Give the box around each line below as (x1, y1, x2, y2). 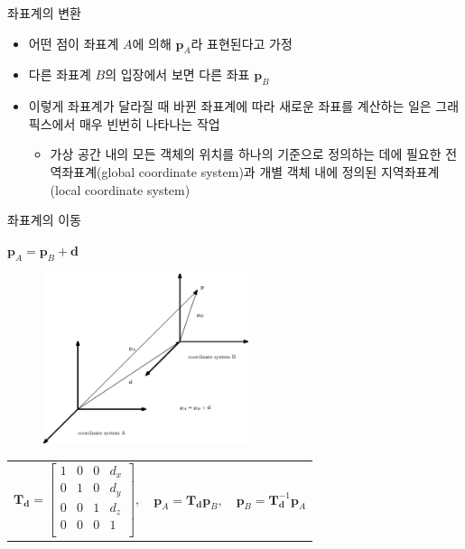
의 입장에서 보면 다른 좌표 (105, 65, 250, 84)
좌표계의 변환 (7, 4, 81, 22)
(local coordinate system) (50, 180, 191, 199)
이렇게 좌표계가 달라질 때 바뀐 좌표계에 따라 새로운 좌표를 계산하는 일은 (28, 97, 432, 116)
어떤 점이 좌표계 (28, 33, 119, 52)
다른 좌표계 (28, 65, 91, 84)
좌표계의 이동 (7, 210, 81, 229)
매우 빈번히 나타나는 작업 (79, 114, 220, 133)
